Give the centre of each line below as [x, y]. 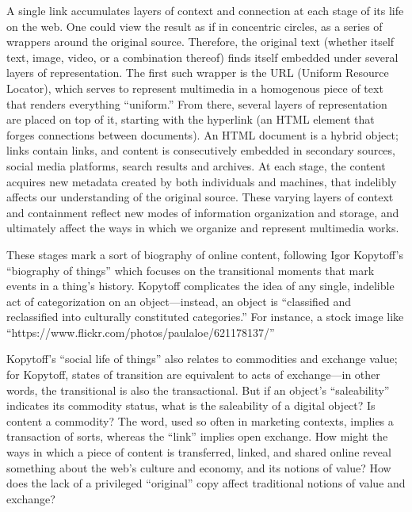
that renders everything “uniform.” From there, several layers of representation [197, 103]
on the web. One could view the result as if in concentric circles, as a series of [195, 26]
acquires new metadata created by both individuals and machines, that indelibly [202, 181]
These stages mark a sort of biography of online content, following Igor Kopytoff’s [205, 254]
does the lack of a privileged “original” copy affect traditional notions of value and [206, 483]
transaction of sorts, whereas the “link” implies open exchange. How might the [197, 436]
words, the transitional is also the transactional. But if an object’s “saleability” [198, 390]
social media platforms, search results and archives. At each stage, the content [196, 165]
